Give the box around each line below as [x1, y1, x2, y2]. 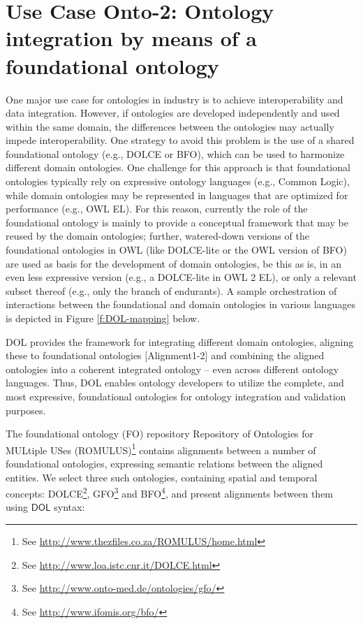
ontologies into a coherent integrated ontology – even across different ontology [6, 361, 339, 376]
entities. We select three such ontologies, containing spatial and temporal [6, 470, 318, 484]
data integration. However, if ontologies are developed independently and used [6, 106, 340, 120]
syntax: [54, 500, 85, 514]
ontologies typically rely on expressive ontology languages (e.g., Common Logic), [6, 174, 350, 189]
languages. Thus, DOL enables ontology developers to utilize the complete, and [6, 375, 344, 390]
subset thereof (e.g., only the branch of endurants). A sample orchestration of [6, 283, 337, 298]
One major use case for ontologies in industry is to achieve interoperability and [6, 92, 343, 106]
